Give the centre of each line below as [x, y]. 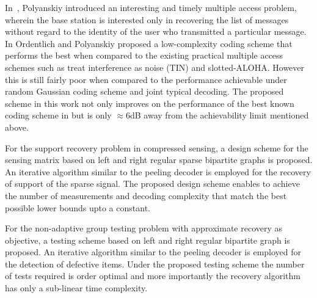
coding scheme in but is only [58, 115]
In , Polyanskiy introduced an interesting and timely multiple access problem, [151, 7]
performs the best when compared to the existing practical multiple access [144, 55]
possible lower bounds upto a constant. [78, 207]
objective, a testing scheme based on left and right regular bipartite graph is [148, 240]
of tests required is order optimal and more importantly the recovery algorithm [153, 276]
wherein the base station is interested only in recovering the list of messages [147, 19]
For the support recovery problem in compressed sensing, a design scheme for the [157, 147]
